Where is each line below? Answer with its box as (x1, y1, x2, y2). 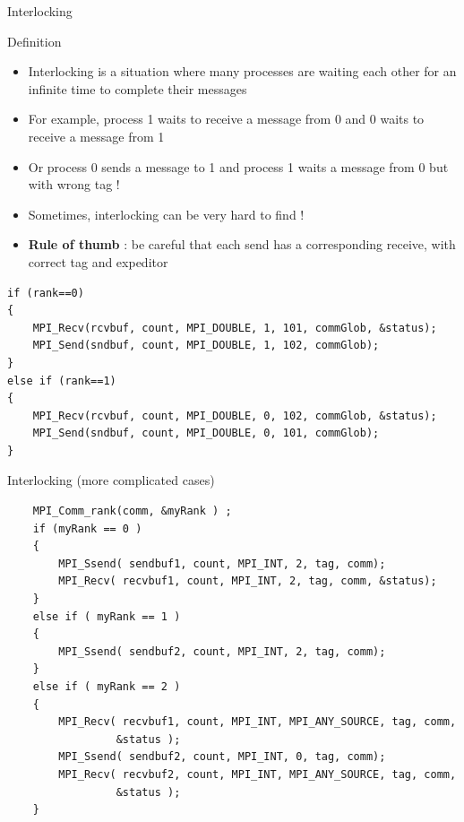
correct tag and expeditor (28, 252, 168, 271)
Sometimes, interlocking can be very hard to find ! (28, 204, 305, 223)
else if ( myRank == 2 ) (32, 680, 181, 693)
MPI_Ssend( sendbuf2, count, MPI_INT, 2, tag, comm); (58, 645, 386, 658)
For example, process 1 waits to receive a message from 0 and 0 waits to (28, 109, 425, 128)
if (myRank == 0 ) (32, 522, 142, 535)
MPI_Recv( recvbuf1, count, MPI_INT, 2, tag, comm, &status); (58, 575, 437, 588)
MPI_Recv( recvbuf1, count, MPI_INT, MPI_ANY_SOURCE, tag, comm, (58, 715, 457, 729)
